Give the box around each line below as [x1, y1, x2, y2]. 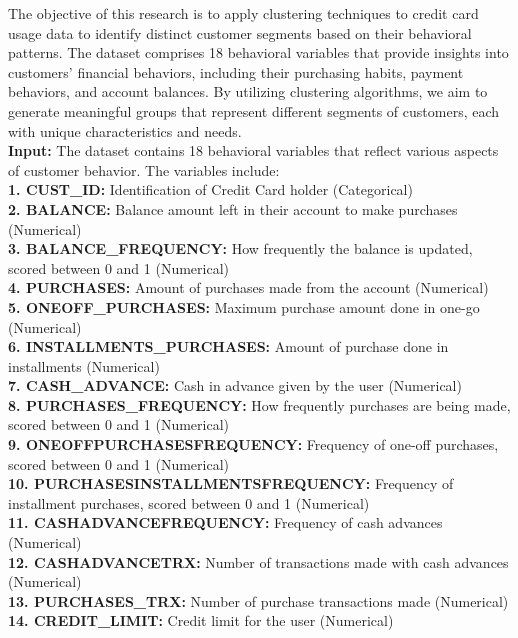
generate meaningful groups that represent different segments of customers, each [8, 100, 500, 121]
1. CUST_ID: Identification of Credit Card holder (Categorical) [8, 179, 413, 200]
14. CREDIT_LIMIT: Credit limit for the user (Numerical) [8, 610, 394, 631]
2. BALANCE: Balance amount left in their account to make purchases [8, 198, 458, 219]
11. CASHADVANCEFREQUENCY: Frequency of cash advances [8, 512, 443, 533]
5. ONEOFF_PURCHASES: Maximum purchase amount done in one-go [8, 296, 480, 317]
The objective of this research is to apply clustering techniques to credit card [8, 3, 479, 23]
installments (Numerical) [8, 355, 160, 376]
